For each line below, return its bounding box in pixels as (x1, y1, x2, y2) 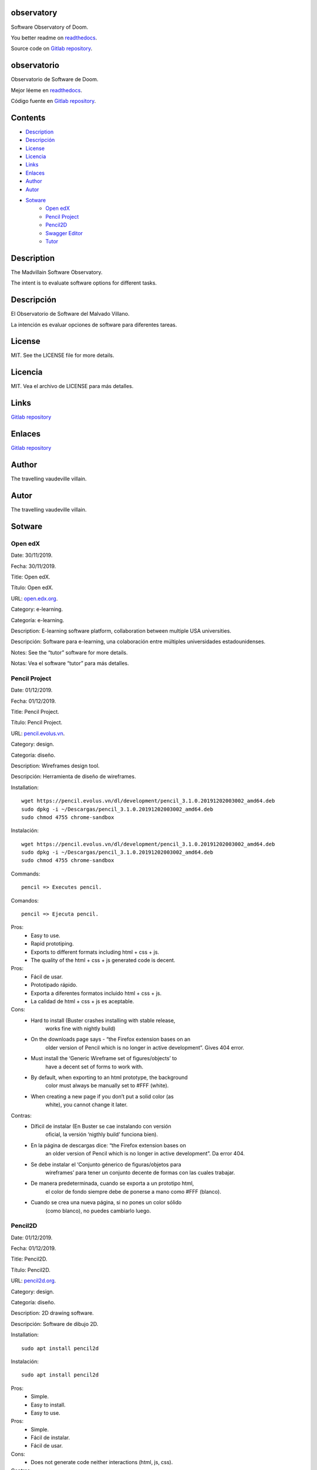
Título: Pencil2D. (11, 1266, 51, 1273)
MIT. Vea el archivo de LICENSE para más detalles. (11, 383, 134, 390)
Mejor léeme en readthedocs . (11, 86, 82, 93)
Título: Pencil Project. (11, 719, 63, 726)
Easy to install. (31, 1401, 66, 1408)
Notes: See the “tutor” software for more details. (11, 649, 128, 656)
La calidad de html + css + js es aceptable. (31, 997, 134, 1005)
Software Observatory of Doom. (11, 24, 89, 31)
